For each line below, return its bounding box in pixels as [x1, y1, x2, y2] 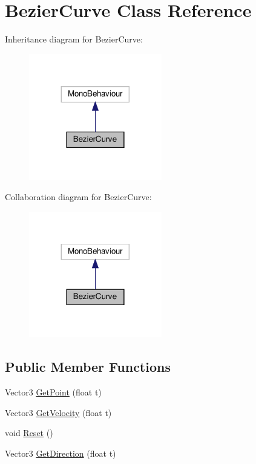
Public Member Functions [5, 357, 171, 376]
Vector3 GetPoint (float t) [5, 386, 102, 398]
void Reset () [5, 426, 53, 439]
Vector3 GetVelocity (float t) [5, 406, 112, 419]
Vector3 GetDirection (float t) [5, 447, 116, 460]
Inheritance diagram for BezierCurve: [5, 33, 143, 45]
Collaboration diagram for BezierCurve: [5, 190, 152, 203]
